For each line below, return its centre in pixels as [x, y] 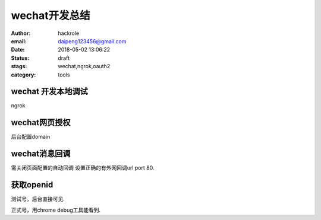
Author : [21, 33]
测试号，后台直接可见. [38, 199]
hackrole [69, 33]
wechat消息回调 [41, 154]
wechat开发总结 [51, 15]
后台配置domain [31, 137]
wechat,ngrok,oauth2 [84, 66]
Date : [18, 50]
